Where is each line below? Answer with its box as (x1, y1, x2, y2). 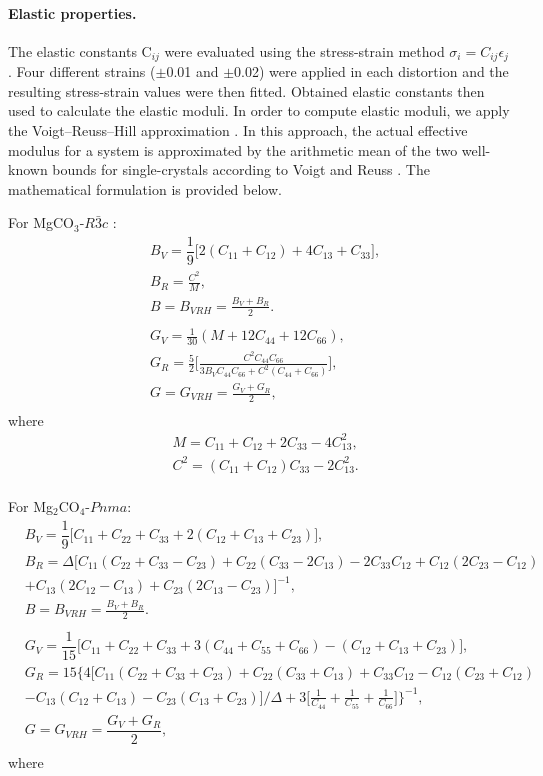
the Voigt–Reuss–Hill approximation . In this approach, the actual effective (8, 120, 468, 141)
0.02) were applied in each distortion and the (234, 61, 509, 82)
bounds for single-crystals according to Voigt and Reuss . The (52, 159, 430, 180)
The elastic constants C (8, 40, 152, 61)
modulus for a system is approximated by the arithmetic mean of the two (8, 139, 458, 160)
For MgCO (8, 212, 74, 233)
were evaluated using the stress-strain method (164, 40, 445, 61)
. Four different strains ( (8, 61, 156, 82)
